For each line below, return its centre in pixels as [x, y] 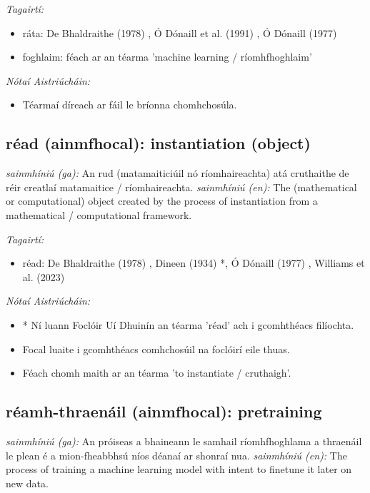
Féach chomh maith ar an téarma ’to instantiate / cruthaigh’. [157, 373]
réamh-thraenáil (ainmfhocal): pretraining [164, 411]
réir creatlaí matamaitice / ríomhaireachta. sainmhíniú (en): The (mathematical [181, 187]
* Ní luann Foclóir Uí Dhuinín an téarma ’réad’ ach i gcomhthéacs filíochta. [188, 324]
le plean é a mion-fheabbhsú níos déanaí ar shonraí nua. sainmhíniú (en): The [176, 455]
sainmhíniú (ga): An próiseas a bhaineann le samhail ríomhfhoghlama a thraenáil [184, 441]
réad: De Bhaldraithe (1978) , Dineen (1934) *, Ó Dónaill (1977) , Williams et [194, 263]
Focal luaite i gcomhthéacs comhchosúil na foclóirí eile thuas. [156, 349]
